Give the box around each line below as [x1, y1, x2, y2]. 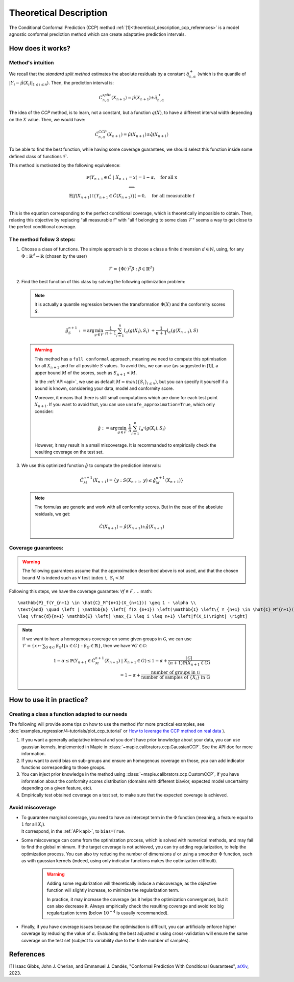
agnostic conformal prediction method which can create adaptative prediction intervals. [9, 31, 186, 37]
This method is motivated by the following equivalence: [9, 163, 121, 168]
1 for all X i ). [21, 821, 46, 828]
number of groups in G [151, 670, 200, 675]
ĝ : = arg [98, 425, 118, 431]
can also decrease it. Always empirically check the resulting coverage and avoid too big [47, 903, 224, 909]
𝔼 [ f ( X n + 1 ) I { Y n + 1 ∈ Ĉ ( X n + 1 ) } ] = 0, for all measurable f [69, 193, 195, 200]
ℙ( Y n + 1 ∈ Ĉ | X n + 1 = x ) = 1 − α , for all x [86, 175, 177, 181]
